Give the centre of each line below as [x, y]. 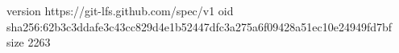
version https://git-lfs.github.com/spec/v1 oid [120, 10]
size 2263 [29, 42]
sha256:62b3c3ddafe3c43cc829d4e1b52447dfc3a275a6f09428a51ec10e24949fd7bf [199, 26]
